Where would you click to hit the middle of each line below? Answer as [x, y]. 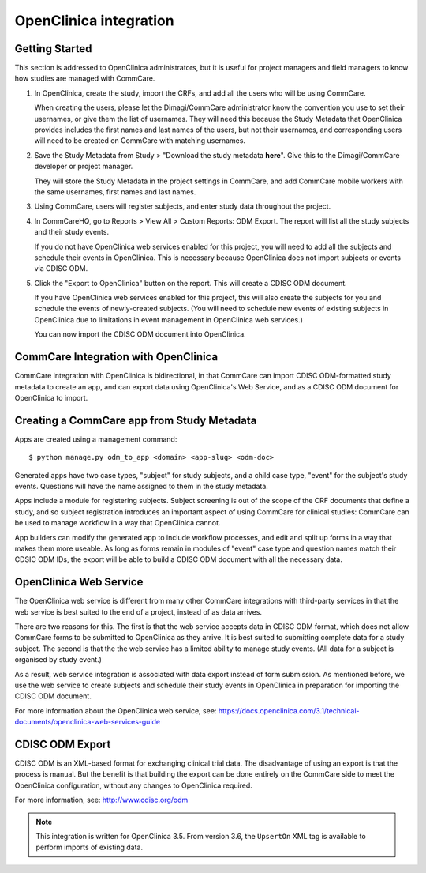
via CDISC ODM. [61, 269]
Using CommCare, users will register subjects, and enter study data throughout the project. [183, 206]
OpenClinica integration [94, 21]
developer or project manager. [84, 167]
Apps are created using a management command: [96, 439]
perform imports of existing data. [90, 847]
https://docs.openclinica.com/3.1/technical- [289, 710]
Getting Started [53, 49]
